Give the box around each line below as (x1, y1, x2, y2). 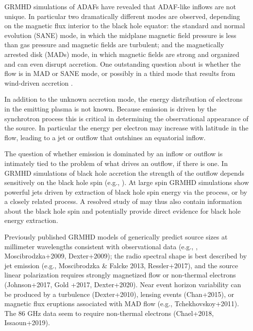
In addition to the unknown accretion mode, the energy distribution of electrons (4, 94, 243, 104)
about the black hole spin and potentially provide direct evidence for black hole (4, 205, 241, 216)
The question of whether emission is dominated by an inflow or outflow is (4, 148, 223, 159)
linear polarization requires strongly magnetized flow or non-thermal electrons (4, 270, 236, 280)
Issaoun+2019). (4, 317, 50, 328)
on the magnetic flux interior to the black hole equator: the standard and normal (4, 20, 245, 31)
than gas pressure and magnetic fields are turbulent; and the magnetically (4, 39, 224, 50)
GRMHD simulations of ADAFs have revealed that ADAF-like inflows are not (4, 1, 236, 11)
